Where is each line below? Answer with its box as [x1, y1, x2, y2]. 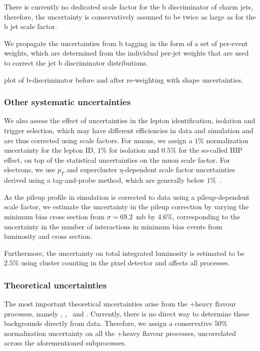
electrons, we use [4, 164, 55, 175]
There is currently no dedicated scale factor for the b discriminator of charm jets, [4, 2, 253, 12]
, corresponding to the [172, 211, 240, 221]
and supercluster [66, 164, 117, 175]
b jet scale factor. [4, 21, 57, 32]
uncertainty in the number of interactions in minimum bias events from [4, 221, 222, 231]
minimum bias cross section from [4, 211, 105, 221]
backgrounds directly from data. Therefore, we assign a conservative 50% [4, 318, 227, 328]
